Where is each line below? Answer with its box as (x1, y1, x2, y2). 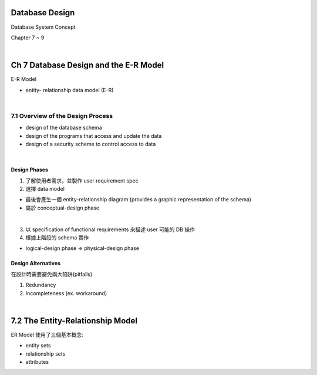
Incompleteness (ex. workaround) (25, 289, 107, 296)
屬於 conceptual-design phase (25, 204, 100, 211)
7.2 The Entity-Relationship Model (11, 316, 138, 326)
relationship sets (25, 350, 66, 357)
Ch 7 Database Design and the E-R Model (11, 60, 164, 70)
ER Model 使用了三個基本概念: (11, 331, 83, 338)
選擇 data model (25, 185, 65, 192)
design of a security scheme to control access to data (25, 140, 156, 147)
